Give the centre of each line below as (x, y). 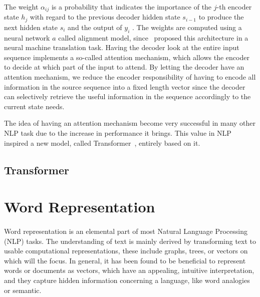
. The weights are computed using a (187, 27)
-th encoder (234, 7)
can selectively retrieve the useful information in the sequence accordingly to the (127, 96)
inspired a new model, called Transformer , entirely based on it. (102, 142)
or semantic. (23, 290)
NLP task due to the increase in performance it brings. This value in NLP (118, 133)
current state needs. (34, 106)
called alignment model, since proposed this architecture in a (153, 37)
